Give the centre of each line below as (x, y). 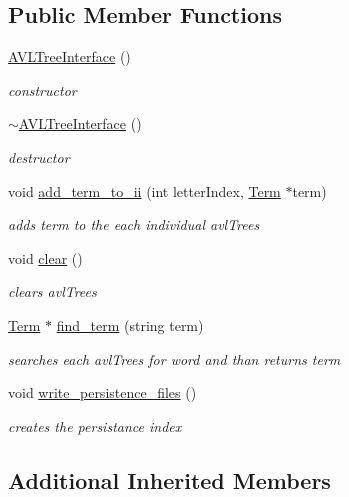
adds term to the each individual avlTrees (134, 224)
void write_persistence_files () (102, 392)
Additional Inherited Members (169, 479)
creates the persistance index (95, 425)
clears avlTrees (52, 291)
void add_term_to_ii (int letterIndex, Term (144, 190)
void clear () (45, 257)
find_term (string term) (130, 324)
